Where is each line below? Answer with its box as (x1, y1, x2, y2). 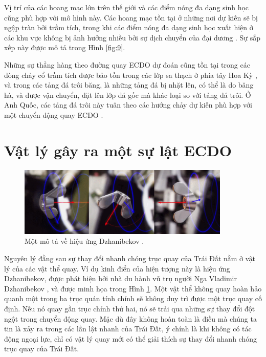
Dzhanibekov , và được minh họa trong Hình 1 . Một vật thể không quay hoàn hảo (4, 283, 262, 293)
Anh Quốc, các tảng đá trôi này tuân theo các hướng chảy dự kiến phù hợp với (4, 99, 253, 110)
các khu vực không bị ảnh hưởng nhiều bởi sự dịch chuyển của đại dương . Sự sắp (4, 32, 261, 43)
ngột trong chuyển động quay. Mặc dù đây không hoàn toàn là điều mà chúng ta (4, 313, 257, 324)
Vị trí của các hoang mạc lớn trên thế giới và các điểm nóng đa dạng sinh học (4, 2, 249, 12)
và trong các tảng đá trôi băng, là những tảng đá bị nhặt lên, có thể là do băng (4, 79, 254, 90)
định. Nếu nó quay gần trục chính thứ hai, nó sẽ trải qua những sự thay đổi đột (4, 303, 255, 314)
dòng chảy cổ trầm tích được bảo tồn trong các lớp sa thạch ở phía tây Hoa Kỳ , (4, 69, 257, 80)
